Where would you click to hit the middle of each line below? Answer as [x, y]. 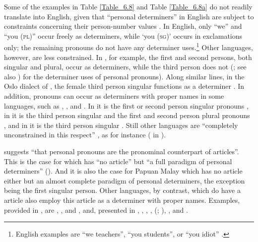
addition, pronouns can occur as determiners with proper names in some [114, 96]
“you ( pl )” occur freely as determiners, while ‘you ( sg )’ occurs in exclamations [123, 35]
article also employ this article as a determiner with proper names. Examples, [122, 200]
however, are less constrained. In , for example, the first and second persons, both [128, 57]
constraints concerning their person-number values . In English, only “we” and [123, 26]
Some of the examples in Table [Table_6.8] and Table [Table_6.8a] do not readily [128, 6]
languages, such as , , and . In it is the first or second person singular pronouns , [126, 105]
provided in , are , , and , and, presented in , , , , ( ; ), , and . [96, 210]
